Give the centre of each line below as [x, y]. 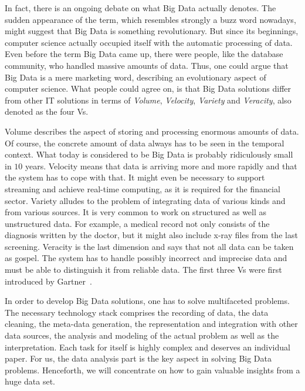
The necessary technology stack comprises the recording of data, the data [137, 312]
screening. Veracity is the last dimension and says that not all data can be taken [149, 246]
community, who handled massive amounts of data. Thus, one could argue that [147, 65]
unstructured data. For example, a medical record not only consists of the [137, 223]
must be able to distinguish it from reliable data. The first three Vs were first [143, 270]
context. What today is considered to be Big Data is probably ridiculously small [149, 154]
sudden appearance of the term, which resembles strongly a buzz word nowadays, [150, 19]
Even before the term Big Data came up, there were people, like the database [144, 54]
